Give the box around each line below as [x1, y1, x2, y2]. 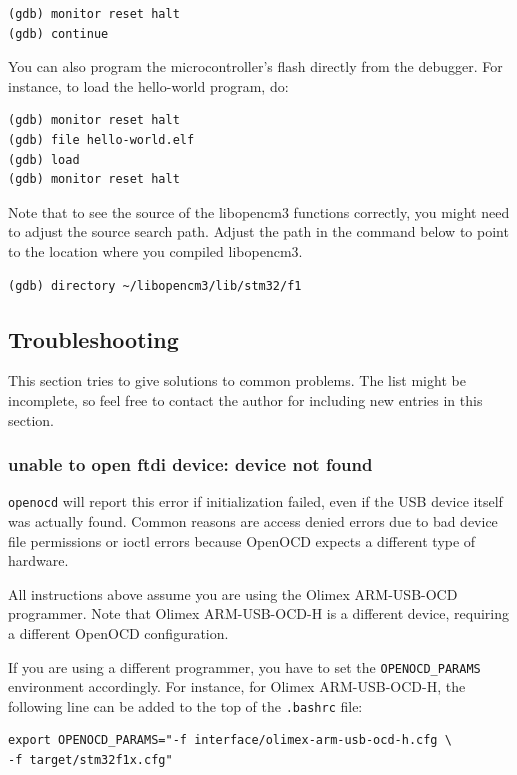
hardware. [8, 550, 69, 571]
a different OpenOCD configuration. [8, 622, 229, 643]
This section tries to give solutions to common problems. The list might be [8, 370, 466, 391]
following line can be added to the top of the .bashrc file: [8, 695, 363, 716]
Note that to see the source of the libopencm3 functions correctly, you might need [8, 201, 510, 222]
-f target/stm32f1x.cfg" [8, 753, 173, 768]
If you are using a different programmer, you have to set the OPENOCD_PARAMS [8, 656, 481, 677]
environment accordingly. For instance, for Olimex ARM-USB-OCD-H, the [8, 676, 466, 697]
